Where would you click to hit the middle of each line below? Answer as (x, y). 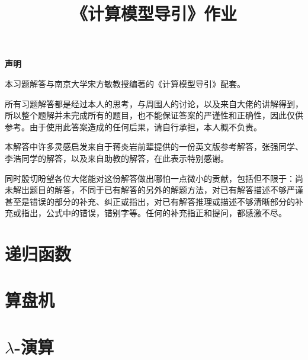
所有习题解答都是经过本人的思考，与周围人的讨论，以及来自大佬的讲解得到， (154, 103)
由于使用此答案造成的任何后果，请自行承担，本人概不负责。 (145, 126)
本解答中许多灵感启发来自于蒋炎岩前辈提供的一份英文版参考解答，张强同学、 (154, 147)
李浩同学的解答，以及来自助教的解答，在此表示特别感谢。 (117, 158)
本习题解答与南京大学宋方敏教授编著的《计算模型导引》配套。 (125, 83)
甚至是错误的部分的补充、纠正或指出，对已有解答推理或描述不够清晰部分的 (150, 201)
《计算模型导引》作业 (154, 13)
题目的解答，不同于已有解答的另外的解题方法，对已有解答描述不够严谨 (166, 190)
